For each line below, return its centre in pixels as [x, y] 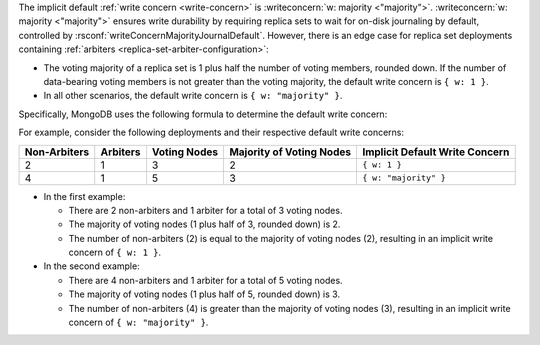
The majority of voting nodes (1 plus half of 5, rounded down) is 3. [204, 294]
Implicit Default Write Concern [435, 152]
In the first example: [84, 196]
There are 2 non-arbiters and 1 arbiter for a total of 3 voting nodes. [205, 210]
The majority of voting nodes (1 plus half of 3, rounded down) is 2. [204, 224]
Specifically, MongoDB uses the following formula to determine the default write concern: [203, 114]
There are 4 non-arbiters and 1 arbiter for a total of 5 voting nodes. [206, 280]
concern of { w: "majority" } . [138, 322]
